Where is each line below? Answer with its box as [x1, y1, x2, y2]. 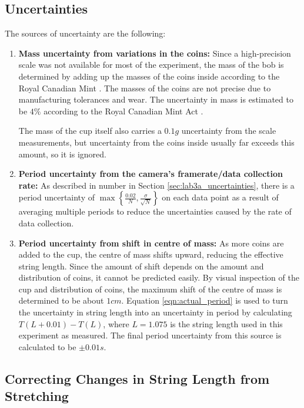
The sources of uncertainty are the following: [5, 27, 166, 40]
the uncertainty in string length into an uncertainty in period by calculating [18, 306, 292, 318]
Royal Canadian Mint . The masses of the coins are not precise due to [18, 81, 271, 94]
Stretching [5, 387, 69, 405]
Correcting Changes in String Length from [5, 369, 270, 387]
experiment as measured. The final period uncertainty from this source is [18, 329, 282, 341]
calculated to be [18, 340, 76, 353]
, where [103, 317, 129, 330]
